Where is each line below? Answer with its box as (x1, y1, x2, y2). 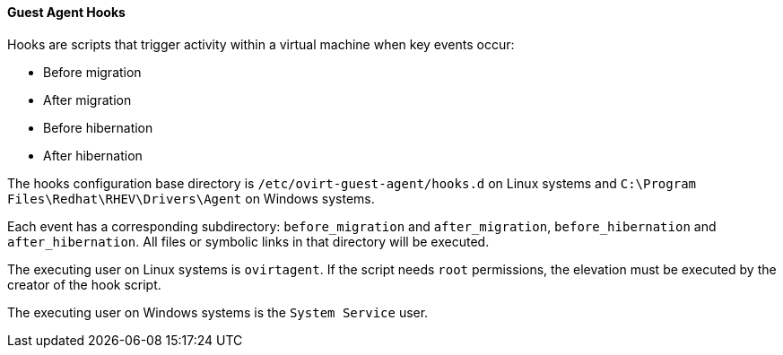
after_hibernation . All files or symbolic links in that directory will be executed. (7, 233, 490, 249)
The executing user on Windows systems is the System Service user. (7, 304, 429, 320)
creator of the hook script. (7, 276, 161, 292)
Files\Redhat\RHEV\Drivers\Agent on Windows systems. (7, 190, 375, 206)
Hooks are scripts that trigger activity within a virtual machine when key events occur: (7, 36, 515, 52)
